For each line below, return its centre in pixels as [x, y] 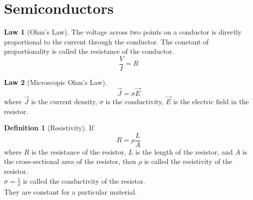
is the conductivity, [135, 101]
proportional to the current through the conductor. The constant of [106, 41]
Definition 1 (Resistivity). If [49, 128]
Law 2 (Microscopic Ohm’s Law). [56, 82]
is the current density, [64, 101]
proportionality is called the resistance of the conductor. [89, 51]
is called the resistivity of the [188, 161]
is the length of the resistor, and [184, 151]
